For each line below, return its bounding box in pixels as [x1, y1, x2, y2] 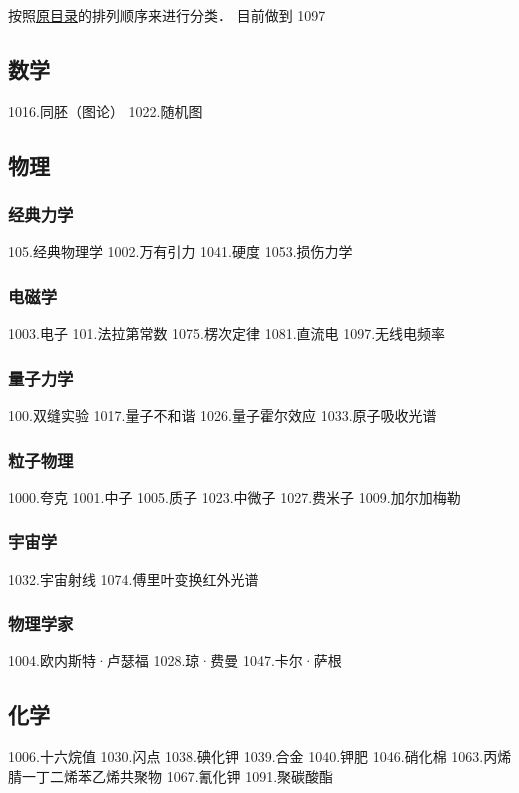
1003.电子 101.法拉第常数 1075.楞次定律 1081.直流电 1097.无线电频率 [8, 323, 446, 344]
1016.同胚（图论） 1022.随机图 [8, 100, 203, 121]
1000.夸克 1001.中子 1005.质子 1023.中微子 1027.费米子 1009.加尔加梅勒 [8, 486, 461, 507]
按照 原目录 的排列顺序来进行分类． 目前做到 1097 [8, 5, 326, 25]
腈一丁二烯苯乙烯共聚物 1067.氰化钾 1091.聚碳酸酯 [8, 765, 334, 786]
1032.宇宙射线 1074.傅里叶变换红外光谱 [8, 568, 259, 589]
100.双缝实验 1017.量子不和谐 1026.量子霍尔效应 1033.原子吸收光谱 [8, 405, 437, 426]
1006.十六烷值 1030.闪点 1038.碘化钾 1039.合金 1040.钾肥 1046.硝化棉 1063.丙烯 [8, 746, 512, 767]
